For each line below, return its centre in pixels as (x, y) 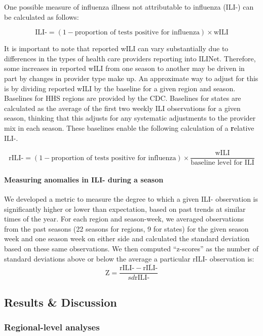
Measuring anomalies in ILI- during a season (84, 179)
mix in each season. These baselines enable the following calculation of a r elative (129, 127)
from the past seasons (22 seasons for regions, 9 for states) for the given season (126, 228)
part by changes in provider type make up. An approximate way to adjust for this (131, 78)
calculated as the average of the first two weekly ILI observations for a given (122, 108)
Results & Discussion (61, 302)
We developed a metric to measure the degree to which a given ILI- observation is (131, 198)
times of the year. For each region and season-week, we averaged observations (124, 219)
